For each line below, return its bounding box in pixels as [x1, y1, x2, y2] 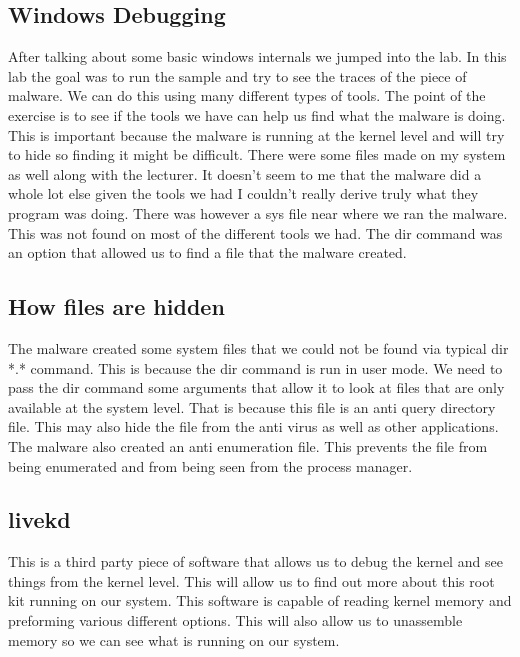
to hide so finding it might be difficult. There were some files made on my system [8, 144, 506, 165]
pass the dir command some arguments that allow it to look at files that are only [8, 377, 505, 398]
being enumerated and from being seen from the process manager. [8, 455, 413, 476]
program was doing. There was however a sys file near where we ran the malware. [8, 202, 508, 223]
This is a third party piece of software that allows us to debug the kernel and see [8, 551, 503, 572]
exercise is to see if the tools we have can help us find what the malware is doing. [8, 104, 506, 125]
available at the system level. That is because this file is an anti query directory [8, 396, 496, 417]
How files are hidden [8, 291, 225, 322]
